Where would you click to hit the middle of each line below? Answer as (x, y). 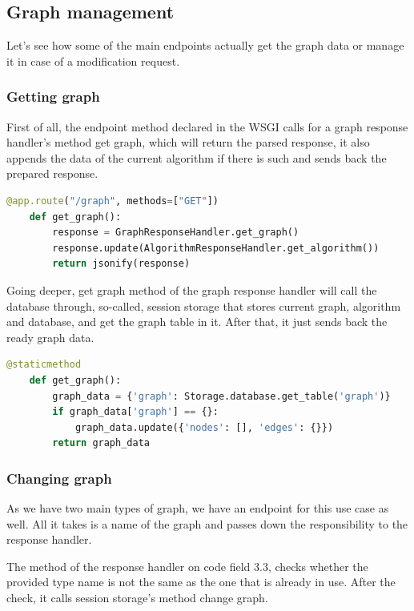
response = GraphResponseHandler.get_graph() (176, 233)
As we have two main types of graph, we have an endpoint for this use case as (198, 508)
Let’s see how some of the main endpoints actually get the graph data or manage (205, 45)
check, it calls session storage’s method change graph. (137, 598)
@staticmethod (44, 365)
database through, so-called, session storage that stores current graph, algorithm (204, 305)
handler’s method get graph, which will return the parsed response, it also (188, 142)
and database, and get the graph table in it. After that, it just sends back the (197, 322)
